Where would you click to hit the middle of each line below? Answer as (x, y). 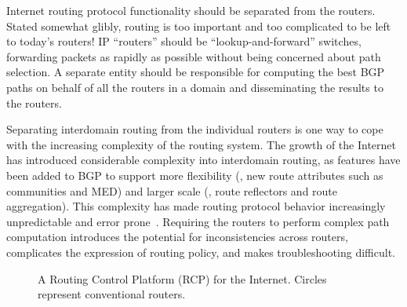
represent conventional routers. (112, 294)
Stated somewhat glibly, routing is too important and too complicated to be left (199, 26)
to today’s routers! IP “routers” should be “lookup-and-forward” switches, (184, 41)
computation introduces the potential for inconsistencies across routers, (177, 237)
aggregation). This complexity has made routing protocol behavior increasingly (196, 206)
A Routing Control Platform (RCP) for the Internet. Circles (182, 278)
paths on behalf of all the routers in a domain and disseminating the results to (195, 87)
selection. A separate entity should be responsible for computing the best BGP (196, 72)
